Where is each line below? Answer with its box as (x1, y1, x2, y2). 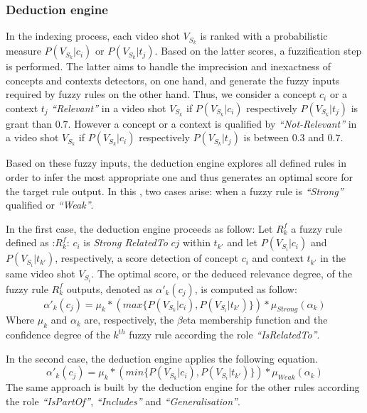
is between (243, 130, 289, 145)
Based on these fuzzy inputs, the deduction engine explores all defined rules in (6, 155, 346, 170)
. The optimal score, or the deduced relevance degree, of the (91, 266, 352, 281)
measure (6, 43, 41, 58)
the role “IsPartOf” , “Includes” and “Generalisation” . (6, 393, 240, 408)
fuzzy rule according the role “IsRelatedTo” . (129, 327, 320, 342)
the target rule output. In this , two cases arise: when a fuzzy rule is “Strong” (6, 183, 344, 198)
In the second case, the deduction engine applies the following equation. (6, 351, 318, 365)
